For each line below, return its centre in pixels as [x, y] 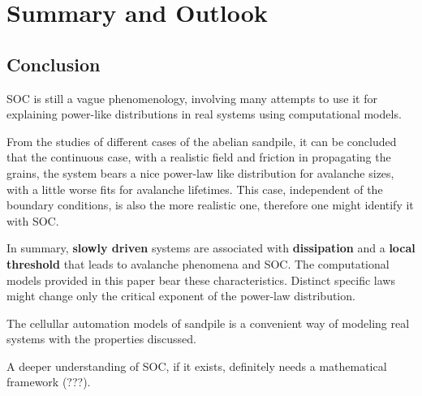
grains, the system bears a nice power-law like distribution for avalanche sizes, [200, 172]
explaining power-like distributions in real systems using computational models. [204, 114]
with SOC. [33, 220]
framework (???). [49, 382]
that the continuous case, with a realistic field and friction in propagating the [199, 157]
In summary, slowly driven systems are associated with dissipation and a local [211, 248]
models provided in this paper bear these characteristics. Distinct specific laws [201, 280]
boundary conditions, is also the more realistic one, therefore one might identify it [210, 205]
